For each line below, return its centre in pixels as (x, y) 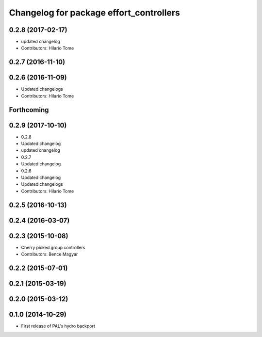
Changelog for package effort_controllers (95, 13)
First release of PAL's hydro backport (58, 326)
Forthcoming (29, 110)
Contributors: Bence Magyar (49, 254)
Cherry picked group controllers (53, 247)
